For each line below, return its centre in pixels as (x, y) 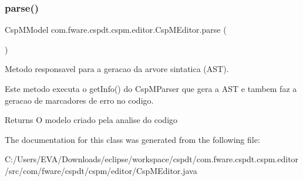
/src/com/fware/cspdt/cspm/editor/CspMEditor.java (101, 170)
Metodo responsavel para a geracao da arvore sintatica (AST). (117, 69)
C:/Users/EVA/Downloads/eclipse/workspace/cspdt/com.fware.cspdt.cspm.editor (152, 159)
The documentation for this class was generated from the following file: (132, 139)
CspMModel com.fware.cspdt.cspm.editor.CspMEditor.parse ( (116, 30)
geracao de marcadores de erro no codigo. (79, 100)
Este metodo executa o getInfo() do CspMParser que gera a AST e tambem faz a (151, 88)
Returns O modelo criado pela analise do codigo (91, 120)
